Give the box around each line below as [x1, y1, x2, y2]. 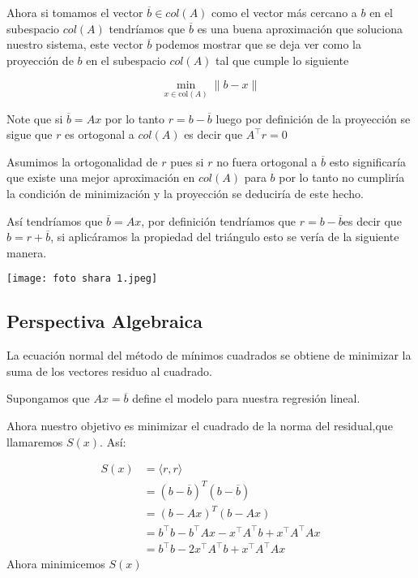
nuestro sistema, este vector [6, 36, 143, 53]
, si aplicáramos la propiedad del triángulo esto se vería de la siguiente [50, 228, 399, 245]
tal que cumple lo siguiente [215, 51, 349, 68]
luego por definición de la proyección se [215, 110, 411, 127]
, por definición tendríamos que [141, 212, 296, 229]
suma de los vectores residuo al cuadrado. [6, 362, 212, 379]
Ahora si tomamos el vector [6, 4, 143, 20]
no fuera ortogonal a [216, 153, 318, 170]
